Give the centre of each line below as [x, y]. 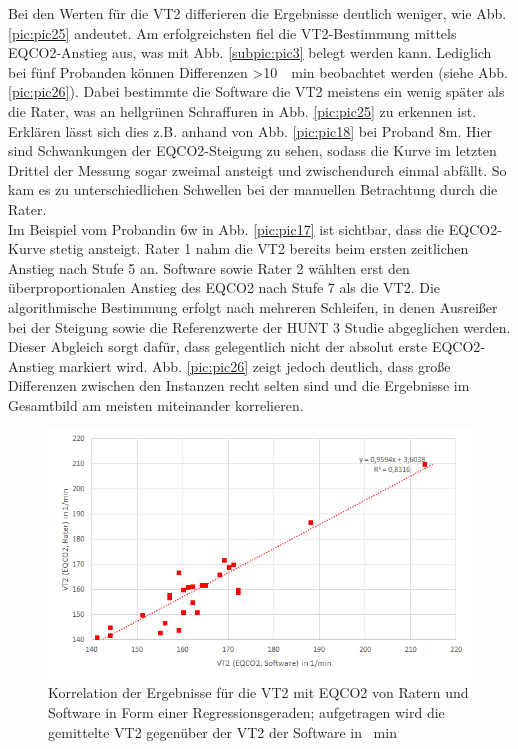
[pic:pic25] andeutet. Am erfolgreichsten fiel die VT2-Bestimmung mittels [232, 32]
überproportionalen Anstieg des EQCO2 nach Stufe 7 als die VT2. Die [224, 287]
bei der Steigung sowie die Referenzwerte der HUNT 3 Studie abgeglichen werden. [259, 326]
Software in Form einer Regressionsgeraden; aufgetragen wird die [246, 711]
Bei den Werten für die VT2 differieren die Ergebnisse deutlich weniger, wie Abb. [257, 13]
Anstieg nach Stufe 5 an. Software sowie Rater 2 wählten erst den [209, 267]
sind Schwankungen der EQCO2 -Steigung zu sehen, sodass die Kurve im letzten [252, 150]
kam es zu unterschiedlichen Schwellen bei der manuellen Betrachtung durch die [253, 189]
